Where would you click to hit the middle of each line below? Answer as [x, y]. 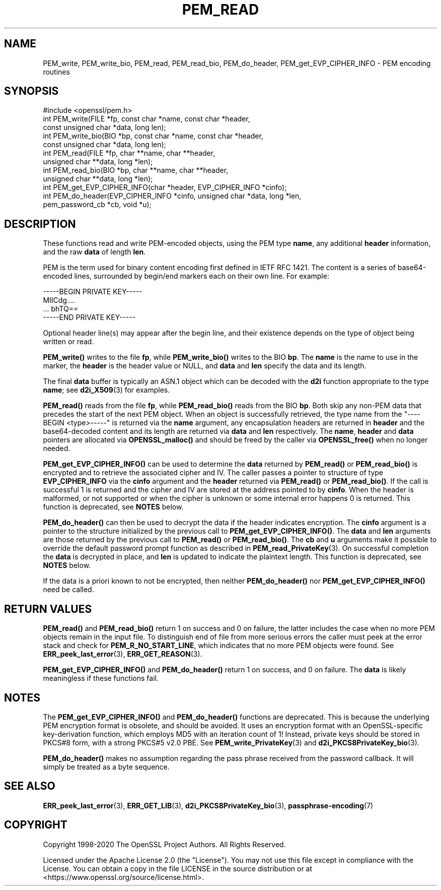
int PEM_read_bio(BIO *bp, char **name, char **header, [136, 170]
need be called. [68, 590]
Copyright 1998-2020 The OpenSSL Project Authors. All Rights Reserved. [164, 844]
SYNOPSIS [31, 91]
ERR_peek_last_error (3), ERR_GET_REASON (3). [123, 654]
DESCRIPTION [40, 224]
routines [56, 72]
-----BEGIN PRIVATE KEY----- [93, 292]
